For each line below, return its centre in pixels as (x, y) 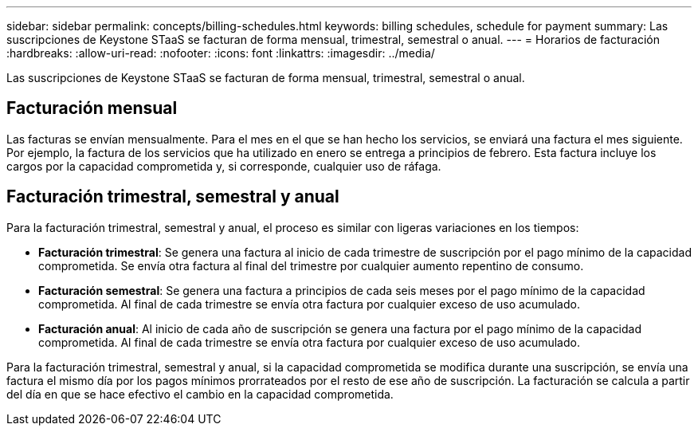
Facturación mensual (92, 108)
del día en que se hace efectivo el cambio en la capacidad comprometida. (200, 394)
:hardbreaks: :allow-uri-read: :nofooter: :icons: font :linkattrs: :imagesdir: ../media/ (221, 53)
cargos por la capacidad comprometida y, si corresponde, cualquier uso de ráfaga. (224, 166)
